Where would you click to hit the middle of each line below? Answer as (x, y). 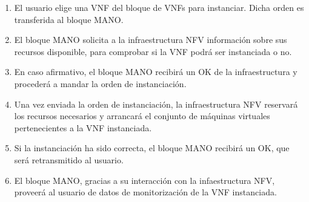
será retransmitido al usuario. (69, 159)
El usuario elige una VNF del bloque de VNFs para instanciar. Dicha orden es (159, 7)
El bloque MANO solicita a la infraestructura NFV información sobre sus (151, 40)
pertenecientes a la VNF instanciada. (83, 127)
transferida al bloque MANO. (69, 19)
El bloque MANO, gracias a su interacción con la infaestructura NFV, (145, 180)
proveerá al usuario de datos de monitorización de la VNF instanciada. (145, 192)
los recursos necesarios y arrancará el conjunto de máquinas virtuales (142, 116)
